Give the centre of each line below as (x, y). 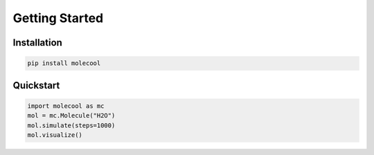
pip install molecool (64, 63)
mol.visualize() (55, 135)
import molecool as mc (66, 106)
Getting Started (58, 18)
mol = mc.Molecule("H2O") (71, 116)
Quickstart (36, 85)
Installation (37, 43)
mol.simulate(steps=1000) (71, 125)
